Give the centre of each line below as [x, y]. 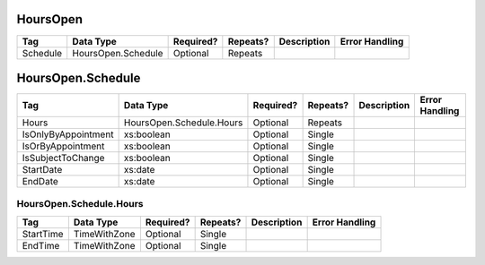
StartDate [42, 170]
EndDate [40, 182]
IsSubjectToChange [63, 158]
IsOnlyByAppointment [68, 134]
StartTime [43, 234]
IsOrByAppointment [63, 146]
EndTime [41, 245]
